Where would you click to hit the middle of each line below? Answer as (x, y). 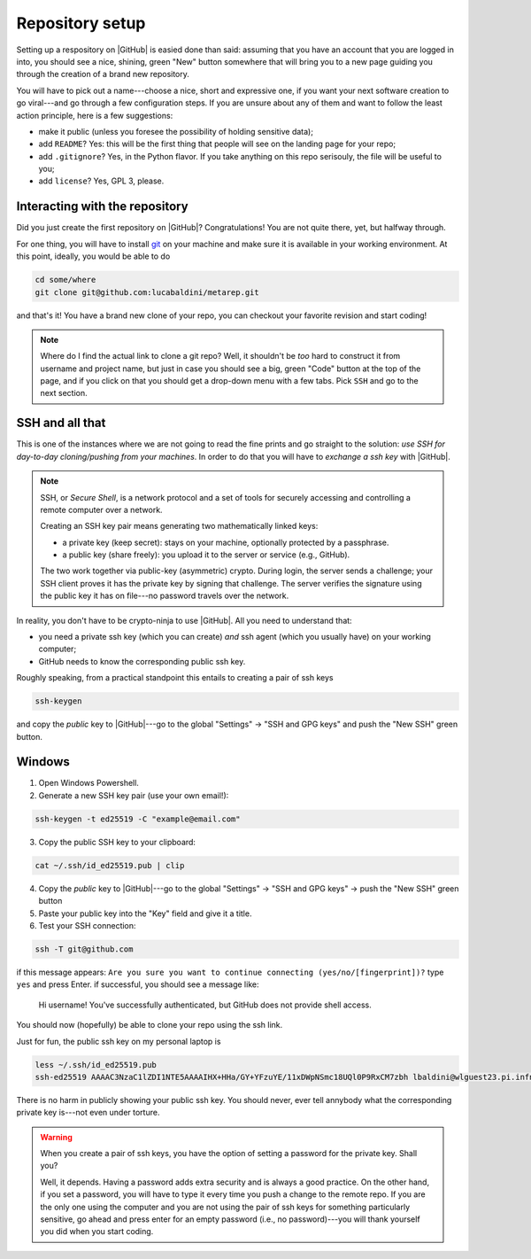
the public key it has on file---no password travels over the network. (165, 596)
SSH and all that (61, 423)
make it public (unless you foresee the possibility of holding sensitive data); (176, 131)
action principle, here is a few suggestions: (95, 115)
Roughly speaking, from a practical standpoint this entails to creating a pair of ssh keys (175, 678)
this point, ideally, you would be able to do (93, 256)
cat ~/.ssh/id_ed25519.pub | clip (110, 865)
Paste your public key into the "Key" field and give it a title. (145, 913)
